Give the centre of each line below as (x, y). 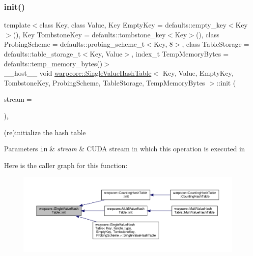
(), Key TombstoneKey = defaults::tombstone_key (89, 34)
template (17, 25)
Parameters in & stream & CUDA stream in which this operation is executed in (125, 149)
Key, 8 (163, 44)
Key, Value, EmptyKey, (198, 73)
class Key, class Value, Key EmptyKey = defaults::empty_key (133, 25)
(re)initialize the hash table (45, 132)
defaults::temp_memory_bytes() (53, 63)
